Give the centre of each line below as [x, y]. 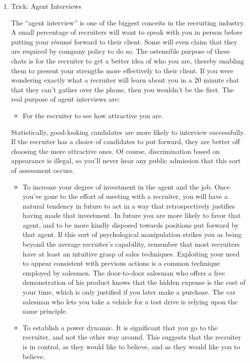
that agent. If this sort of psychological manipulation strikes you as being [132, 234]
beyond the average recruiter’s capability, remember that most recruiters [131, 244]
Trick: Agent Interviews [46, 6]
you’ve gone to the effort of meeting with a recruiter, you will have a [125, 196]
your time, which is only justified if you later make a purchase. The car [129, 292]
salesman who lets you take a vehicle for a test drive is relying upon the [130, 301]
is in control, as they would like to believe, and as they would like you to [131, 346]
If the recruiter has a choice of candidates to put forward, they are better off [125, 141]
